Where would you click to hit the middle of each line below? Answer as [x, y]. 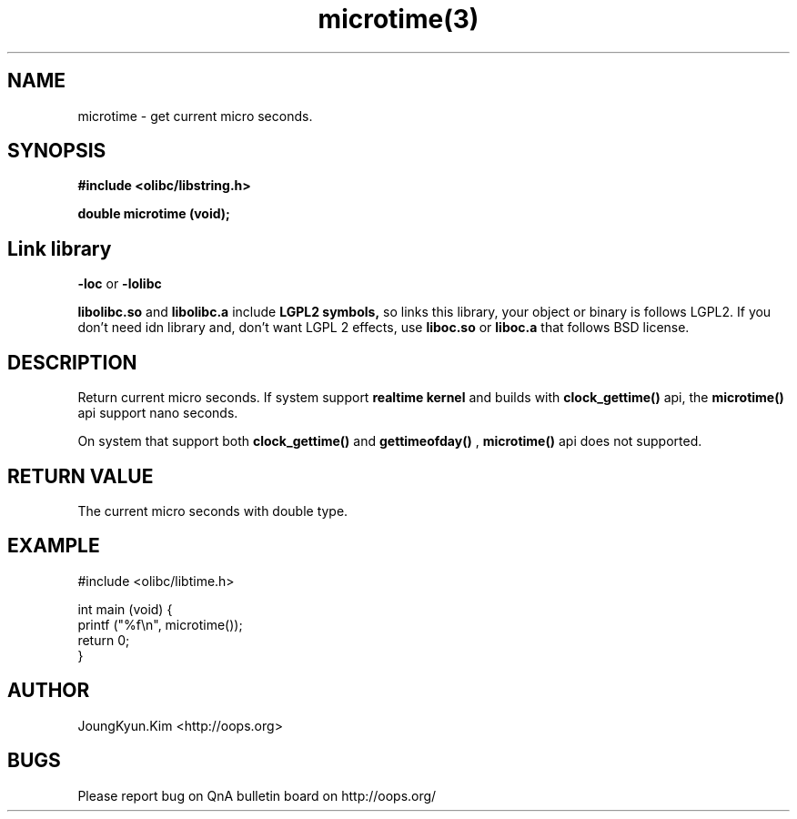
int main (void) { [125, 609]
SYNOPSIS [57, 151]
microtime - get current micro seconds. [195, 116]
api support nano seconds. [158, 413]
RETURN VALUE [81, 476]
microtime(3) [398, 19]
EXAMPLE [54, 546]
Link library [60, 248]
